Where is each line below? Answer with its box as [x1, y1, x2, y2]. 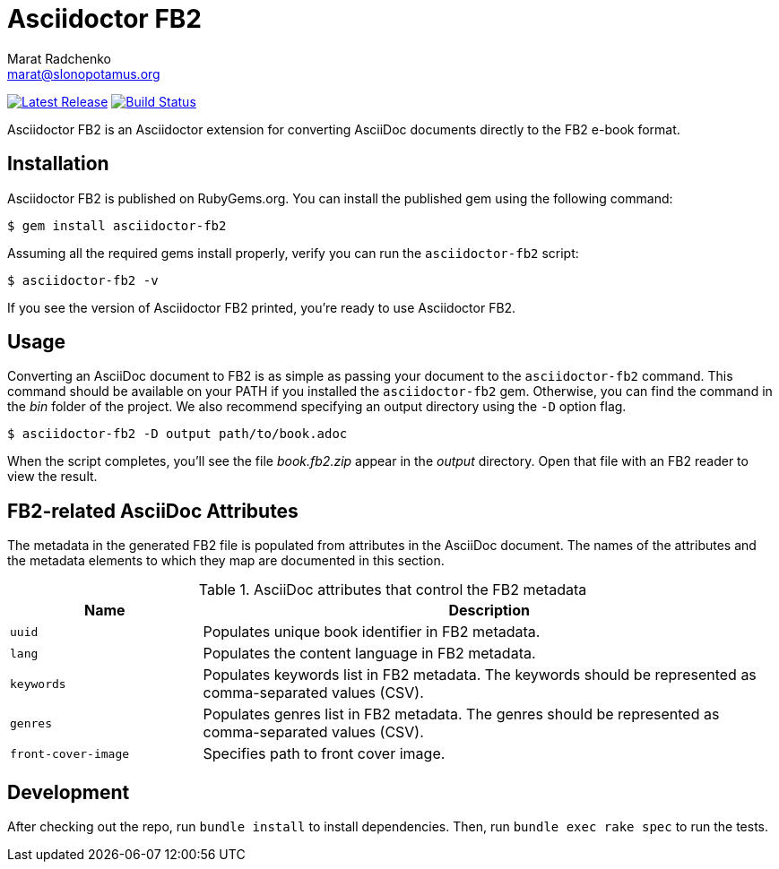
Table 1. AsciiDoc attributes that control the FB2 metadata [198, 581, 587, 599]
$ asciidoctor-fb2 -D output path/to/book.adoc [7, 426, 348, 442]
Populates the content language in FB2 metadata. [203, 644, 536, 663]
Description [448, 601, 530, 620]
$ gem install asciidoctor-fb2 [7, 218, 227, 233]
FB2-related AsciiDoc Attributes [7, 499, 299, 522]
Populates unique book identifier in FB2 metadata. [203, 623, 541, 641]
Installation [7, 152, 109, 176]
